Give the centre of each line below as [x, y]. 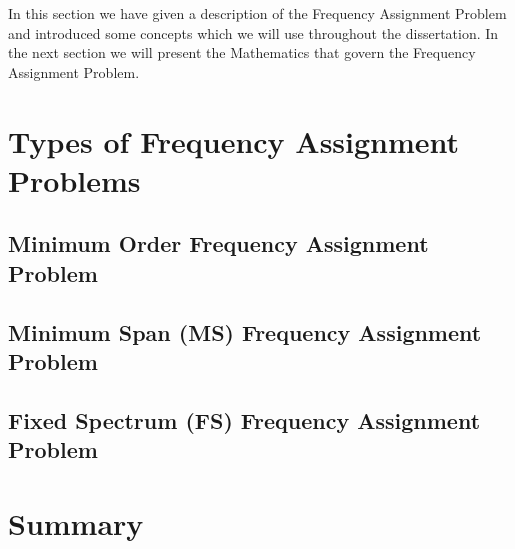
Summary [76, 522]
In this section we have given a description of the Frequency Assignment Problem [257, 13]
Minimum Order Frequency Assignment [218, 243]
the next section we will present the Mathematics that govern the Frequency [242, 52]
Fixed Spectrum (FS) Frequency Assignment [244, 419]
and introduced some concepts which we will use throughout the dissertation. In [253, 32]
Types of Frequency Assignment [234, 140]
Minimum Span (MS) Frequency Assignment [245, 331]
